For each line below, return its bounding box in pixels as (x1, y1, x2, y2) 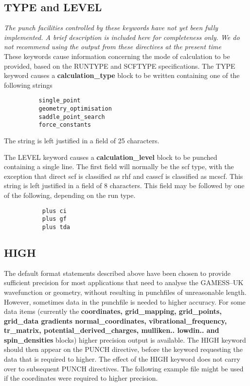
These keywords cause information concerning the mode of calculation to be (4, 51, 230, 61)
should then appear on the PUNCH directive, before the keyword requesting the (4, 344, 243, 354)
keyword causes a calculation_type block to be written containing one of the (4, 70, 240, 80)
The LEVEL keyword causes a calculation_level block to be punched (4, 152, 217, 162)
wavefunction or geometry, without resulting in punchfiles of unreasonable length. (4, 287, 247, 297)
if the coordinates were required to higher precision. (4, 373, 158, 383)
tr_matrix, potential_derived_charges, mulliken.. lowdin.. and (4, 325, 219, 335)
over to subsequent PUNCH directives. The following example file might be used (4, 363, 244, 373)
